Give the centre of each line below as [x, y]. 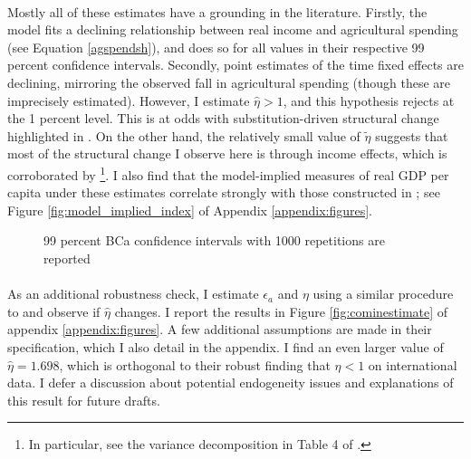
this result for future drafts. [84, 400]
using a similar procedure [383, 294]
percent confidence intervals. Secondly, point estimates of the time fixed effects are [235, 65]
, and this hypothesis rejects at [369, 100]
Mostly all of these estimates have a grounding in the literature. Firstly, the [217, 11]
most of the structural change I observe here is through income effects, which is [227, 153]
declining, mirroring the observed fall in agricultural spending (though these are [229, 82]
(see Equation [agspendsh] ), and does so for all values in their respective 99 [216, 47]
